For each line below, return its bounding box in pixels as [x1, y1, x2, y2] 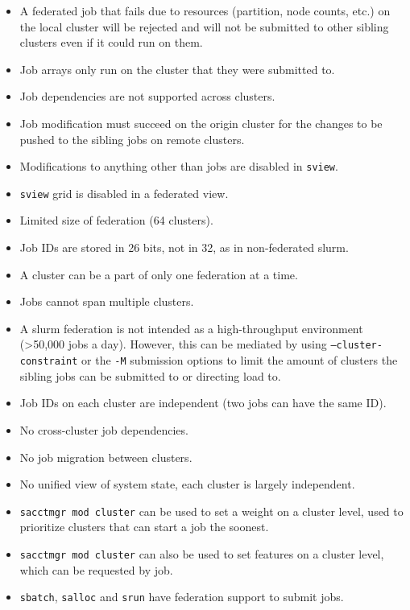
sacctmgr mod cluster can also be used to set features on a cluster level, [19, 545, 384, 562]
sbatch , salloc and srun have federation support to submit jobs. [19, 588, 344, 605]
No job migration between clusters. [19, 448, 193, 465]
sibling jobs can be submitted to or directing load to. [19, 367, 281, 384]
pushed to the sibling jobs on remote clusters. [19, 130, 245, 147]
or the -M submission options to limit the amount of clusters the [81, 352, 398, 369]
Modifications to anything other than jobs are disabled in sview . [19, 158, 338, 175]
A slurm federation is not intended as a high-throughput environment [19, 319, 363, 336]
